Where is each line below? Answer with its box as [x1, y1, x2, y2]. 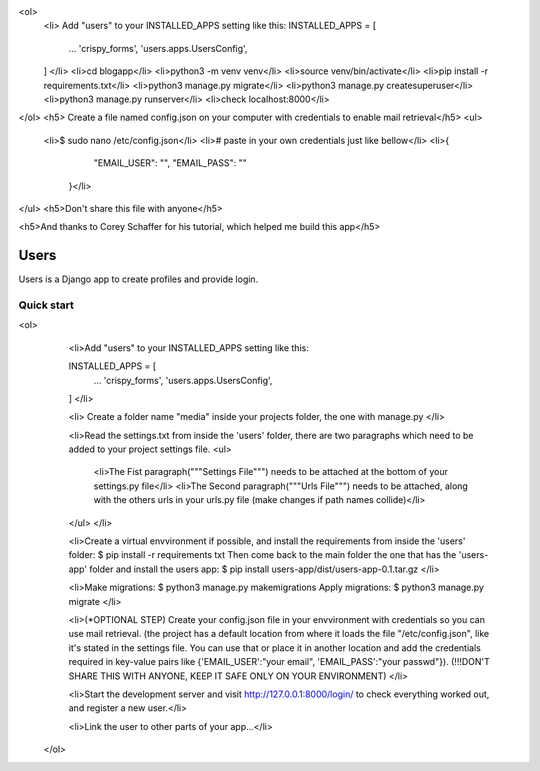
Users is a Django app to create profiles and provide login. [18, 273, 259, 285]
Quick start [18, 298, 75, 312]
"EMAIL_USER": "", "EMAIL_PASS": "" [93, 157, 247, 169]
